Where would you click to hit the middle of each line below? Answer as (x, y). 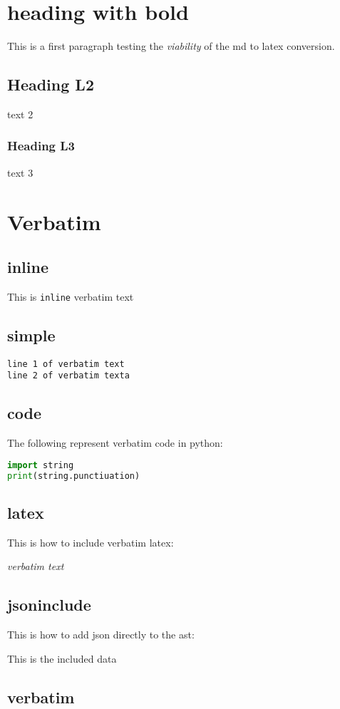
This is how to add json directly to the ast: (101, 635)
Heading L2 (51, 84)
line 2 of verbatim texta (68, 376)
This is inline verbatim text (71, 296)
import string (41, 465)
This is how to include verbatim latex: (91, 542)
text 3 (20, 172)
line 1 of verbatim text (66, 364)
